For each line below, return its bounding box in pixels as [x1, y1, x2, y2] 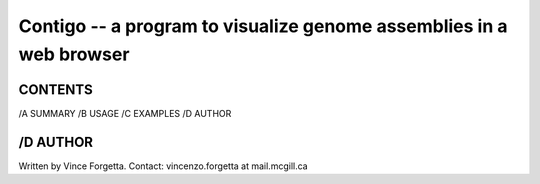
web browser [18, 43, 130, 65]
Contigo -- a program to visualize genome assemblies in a [18, 15, 508, 37]
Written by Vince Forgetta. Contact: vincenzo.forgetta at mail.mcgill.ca [18, 160, 309, 172]
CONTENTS [18, 81, 94, 98]
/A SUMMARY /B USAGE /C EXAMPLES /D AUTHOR [18, 107, 232, 119]
